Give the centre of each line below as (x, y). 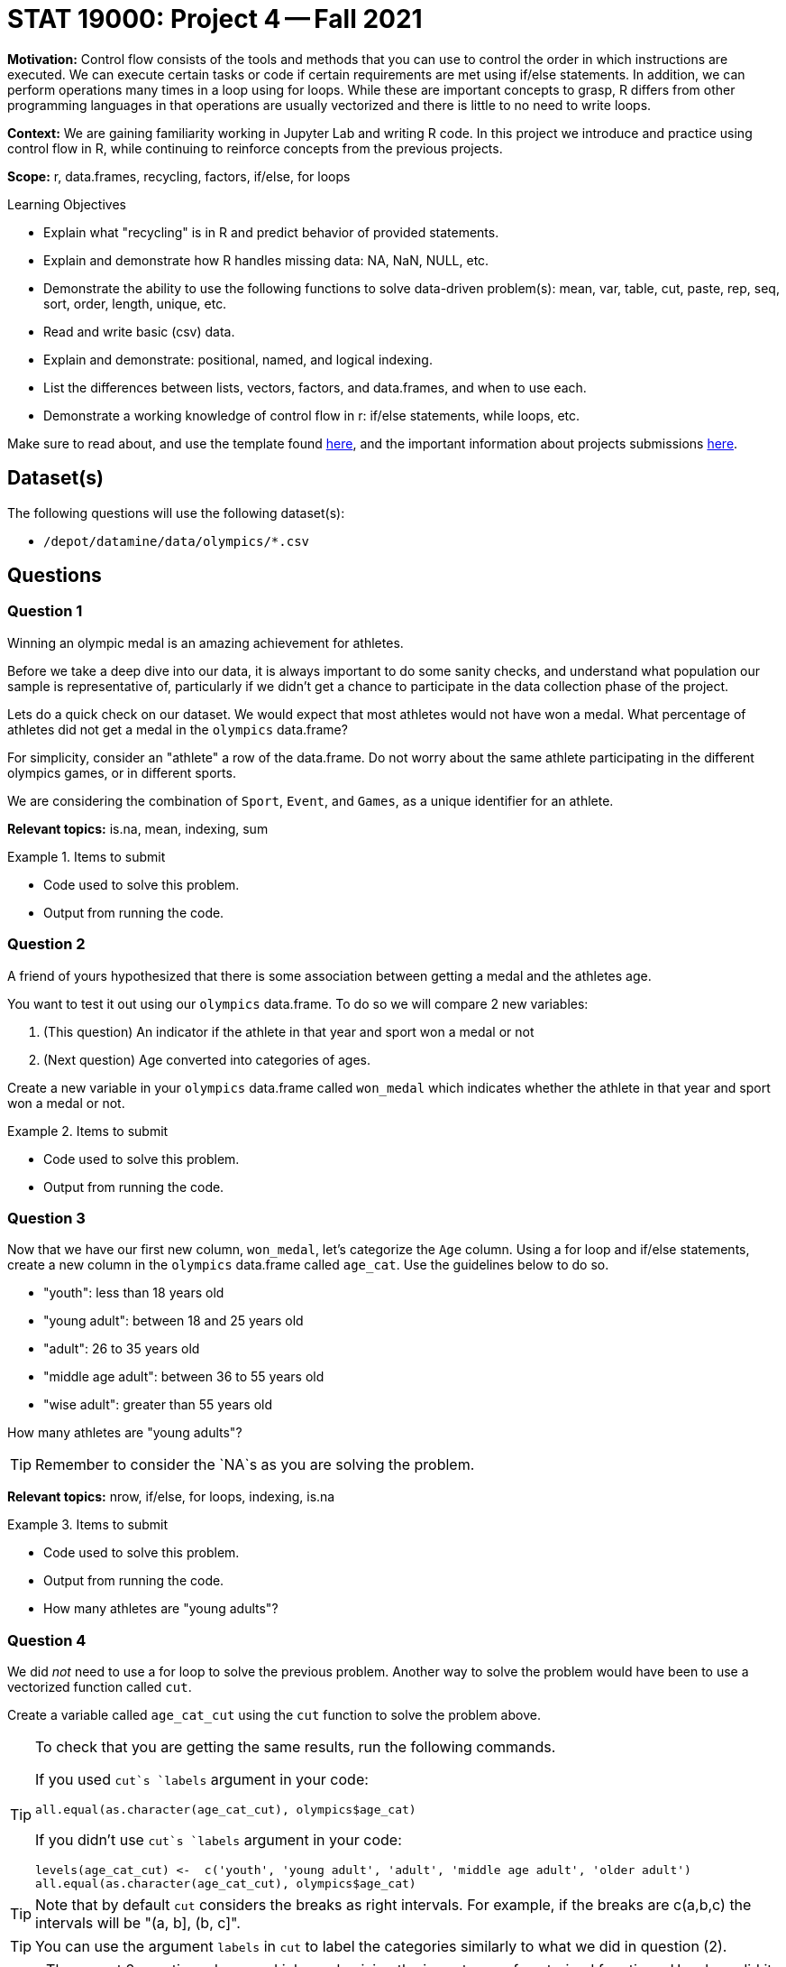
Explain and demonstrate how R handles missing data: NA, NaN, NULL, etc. (266, 260)
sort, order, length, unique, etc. (135, 303)
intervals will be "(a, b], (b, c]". (138, 1923)
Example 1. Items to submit (87, 856)
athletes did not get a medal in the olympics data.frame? (178, 729)
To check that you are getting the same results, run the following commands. (296, 1747)
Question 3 (46, 1218)
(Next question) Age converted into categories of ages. (207, 1059)
